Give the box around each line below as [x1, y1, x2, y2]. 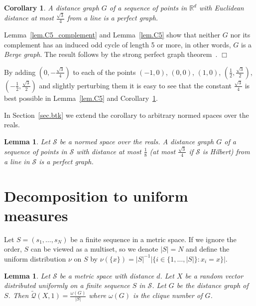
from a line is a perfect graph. [67, 12, 158, 23]
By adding [4, 66, 36, 77]
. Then [8, 290, 29, 300]
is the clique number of [133, 290, 203, 300]
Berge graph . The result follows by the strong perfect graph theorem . [4, 49, 218, 59]
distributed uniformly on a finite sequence [4, 280, 130, 291]
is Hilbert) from [202, 146, 250, 156]
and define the [186, 244, 230, 254]
